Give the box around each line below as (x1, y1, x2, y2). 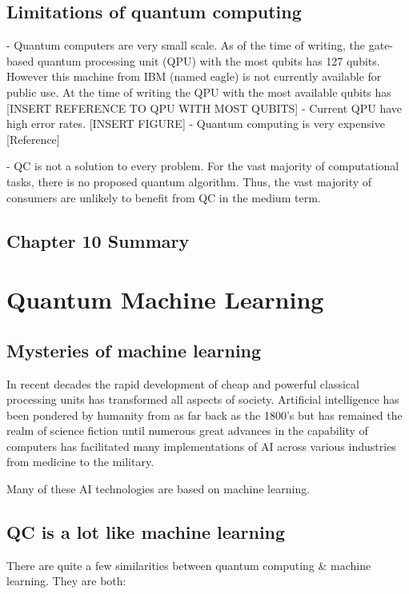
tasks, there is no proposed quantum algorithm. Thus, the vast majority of (6, 173, 372, 189)
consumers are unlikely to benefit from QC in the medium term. (6, 189, 321, 205)
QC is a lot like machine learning (6, 520, 286, 544)
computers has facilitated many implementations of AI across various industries (6, 437, 396, 454)
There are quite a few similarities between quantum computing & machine (6, 556, 371, 573)
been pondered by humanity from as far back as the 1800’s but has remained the (6, 406, 403, 423)
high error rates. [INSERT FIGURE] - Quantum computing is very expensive (6, 115, 385, 132)
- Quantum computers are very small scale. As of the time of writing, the (6, 37, 366, 54)
